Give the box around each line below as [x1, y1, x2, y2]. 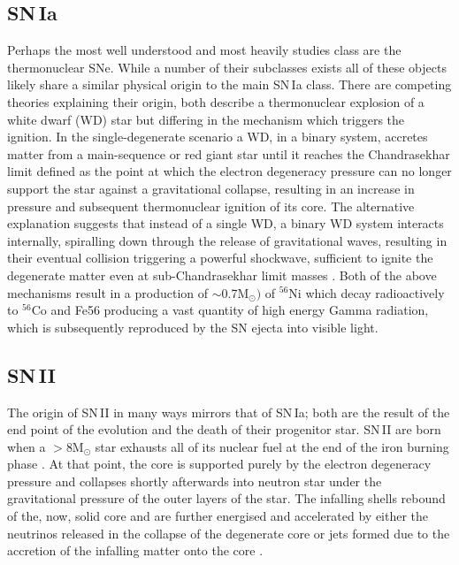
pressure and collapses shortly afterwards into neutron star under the [7, 471, 382, 490]
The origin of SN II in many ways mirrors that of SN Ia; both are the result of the [7, 402, 450, 421]
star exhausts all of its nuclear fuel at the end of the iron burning [95, 437, 449, 455]
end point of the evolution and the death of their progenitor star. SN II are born [7, 420, 441, 439]
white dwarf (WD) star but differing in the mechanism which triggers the [7, 110, 405, 128]
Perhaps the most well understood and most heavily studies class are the [7, 41, 402, 59]
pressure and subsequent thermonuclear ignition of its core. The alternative [7, 196, 415, 215]
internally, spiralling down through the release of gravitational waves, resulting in [7, 231, 448, 249]
